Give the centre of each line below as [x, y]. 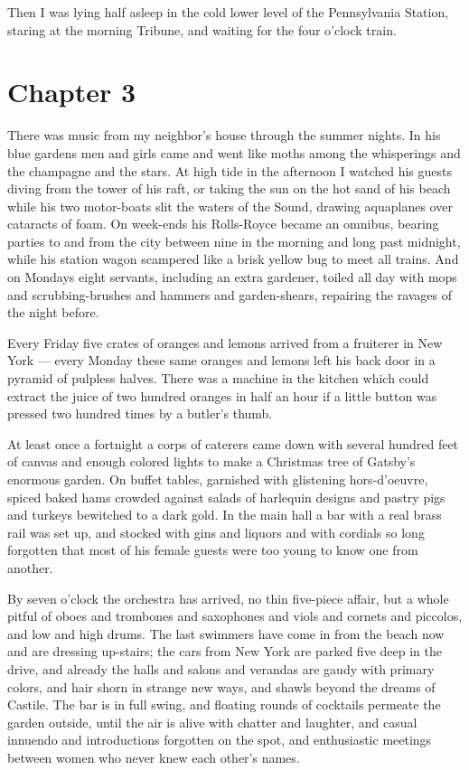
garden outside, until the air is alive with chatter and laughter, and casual [212, 722]
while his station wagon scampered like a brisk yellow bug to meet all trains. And [233, 259]
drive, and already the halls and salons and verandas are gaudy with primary [221, 668]
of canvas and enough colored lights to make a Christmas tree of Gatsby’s [211, 461]
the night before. [53, 312]
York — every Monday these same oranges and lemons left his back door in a [221, 360]
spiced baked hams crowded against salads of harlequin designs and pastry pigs [226, 497]
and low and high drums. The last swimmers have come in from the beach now [226, 633]
